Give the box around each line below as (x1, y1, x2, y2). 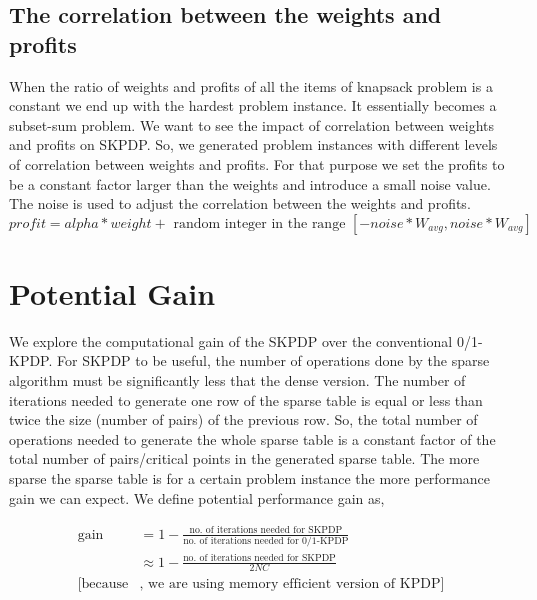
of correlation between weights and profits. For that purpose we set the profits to (9, 153, 505, 174)
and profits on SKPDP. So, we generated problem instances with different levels (9, 134, 498, 155)
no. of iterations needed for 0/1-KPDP (183, 536, 349, 547)
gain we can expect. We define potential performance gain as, (9, 487, 385, 508)
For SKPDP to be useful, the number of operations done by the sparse (57, 350, 490, 371)
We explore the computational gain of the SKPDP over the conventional (9, 330, 453, 351)
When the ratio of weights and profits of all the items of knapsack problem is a (9, 75, 493, 96)
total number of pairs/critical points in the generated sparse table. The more (9, 448, 480, 469)
